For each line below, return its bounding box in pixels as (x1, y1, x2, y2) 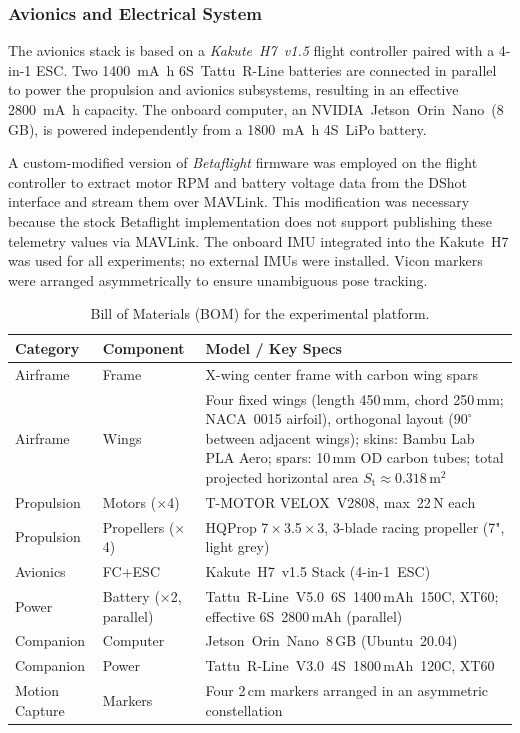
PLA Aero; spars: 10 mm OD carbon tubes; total (205, 447, 504, 468)
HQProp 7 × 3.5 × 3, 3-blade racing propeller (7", (205, 516, 505, 537)
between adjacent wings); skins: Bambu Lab (205, 427, 475, 448)
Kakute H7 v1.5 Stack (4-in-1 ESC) (205, 561, 431, 582)
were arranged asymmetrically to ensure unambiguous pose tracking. (8, 269, 428, 290)
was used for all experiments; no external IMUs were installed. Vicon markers (8, 250, 483, 271)
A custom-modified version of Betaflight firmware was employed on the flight (8, 152, 478, 173)
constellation (205, 699, 283, 720)
